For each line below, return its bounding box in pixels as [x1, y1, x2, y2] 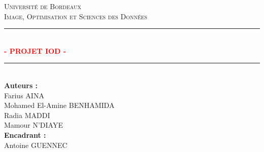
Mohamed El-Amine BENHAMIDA [4, 100, 115, 110]
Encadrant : [4, 129, 46, 140]
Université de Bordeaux [4, 1, 81, 11]
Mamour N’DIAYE [4, 120, 63, 130]
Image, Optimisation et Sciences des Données [4, 11, 148, 21]
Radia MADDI [4, 109, 50, 120]
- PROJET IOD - [4, 45, 67, 56]
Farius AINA [4, 90, 44, 100]
